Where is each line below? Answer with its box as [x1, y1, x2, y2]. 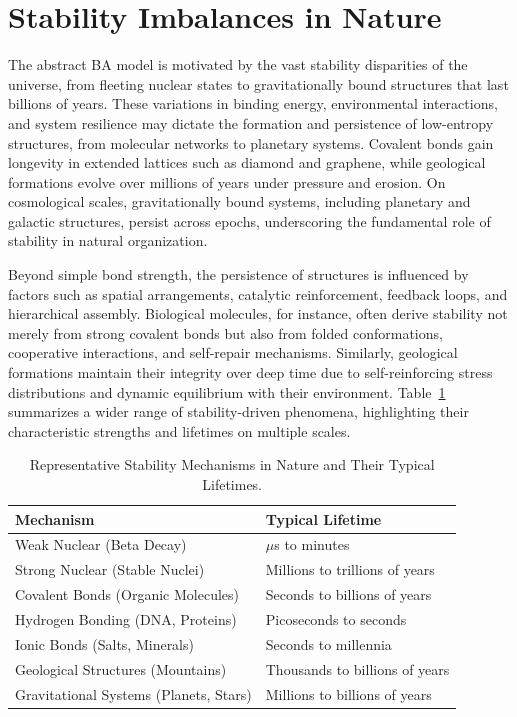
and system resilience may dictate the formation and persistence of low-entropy [8, 112, 494, 133]
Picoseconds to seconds [265, 608, 407, 629]
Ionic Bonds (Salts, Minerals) [15, 633, 194, 654]
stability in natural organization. [8, 230, 208, 251]
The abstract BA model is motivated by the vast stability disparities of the [8, 54, 468, 75]
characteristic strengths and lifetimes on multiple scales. [8, 420, 351, 441]
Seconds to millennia [265, 633, 392, 654]
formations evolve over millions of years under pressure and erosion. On [8, 171, 446, 192]
